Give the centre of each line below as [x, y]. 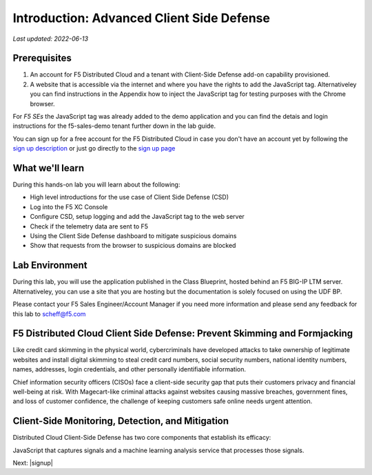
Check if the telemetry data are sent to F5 [89, 226]
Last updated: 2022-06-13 [51, 39]
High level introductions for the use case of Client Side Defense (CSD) [130, 197]
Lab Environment [50, 265]
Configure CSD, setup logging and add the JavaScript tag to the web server [137, 217]
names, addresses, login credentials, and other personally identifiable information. [130, 369]
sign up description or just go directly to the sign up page [94, 148]
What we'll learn [49, 168]
